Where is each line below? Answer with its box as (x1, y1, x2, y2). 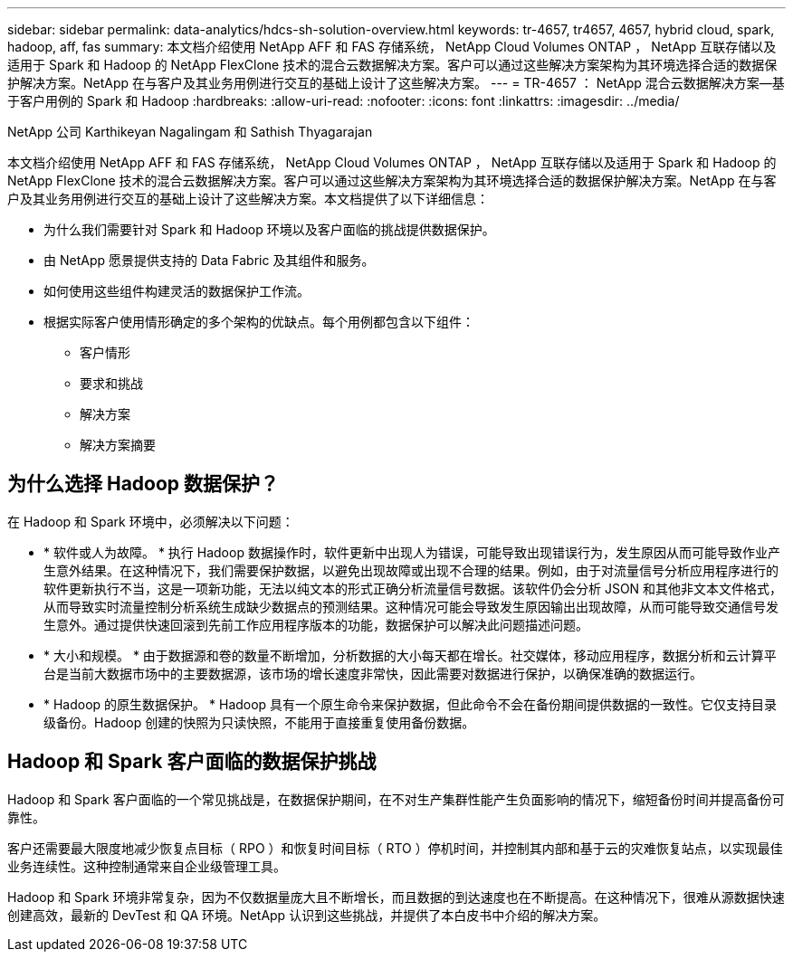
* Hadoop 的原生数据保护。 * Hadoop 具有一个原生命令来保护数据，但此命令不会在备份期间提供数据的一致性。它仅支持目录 (43, 696, 778, 712)
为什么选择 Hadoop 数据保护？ (7, 472, 280, 496)
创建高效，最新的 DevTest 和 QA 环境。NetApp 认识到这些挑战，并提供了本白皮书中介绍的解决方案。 (7, 907, 607, 923)
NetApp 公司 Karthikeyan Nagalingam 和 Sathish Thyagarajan (7, 124, 373, 139)
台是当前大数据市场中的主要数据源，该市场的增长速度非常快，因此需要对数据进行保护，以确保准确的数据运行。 (43, 665, 702, 681)
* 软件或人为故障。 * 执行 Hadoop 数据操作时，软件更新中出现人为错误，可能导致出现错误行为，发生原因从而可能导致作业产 (43, 544, 780, 560)
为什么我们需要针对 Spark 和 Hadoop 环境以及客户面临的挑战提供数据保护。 (43, 222, 495, 237)
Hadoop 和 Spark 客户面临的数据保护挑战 (7, 750, 377, 774)
